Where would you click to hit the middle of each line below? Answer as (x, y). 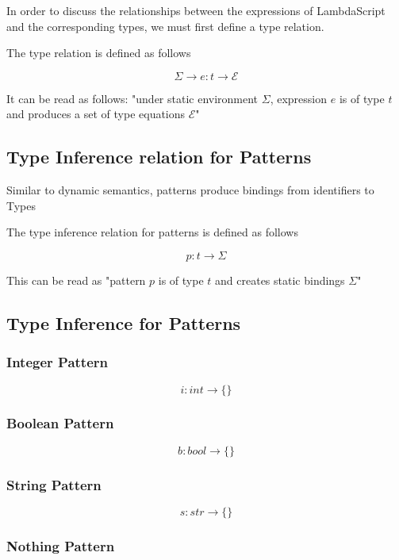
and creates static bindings (280, 280)
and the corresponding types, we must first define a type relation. (165, 26)
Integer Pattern (57, 362)
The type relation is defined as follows (99, 53)
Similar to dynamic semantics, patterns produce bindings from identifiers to (190, 190)
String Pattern (54, 484)
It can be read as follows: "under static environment (132, 98)
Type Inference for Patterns (124, 322)
